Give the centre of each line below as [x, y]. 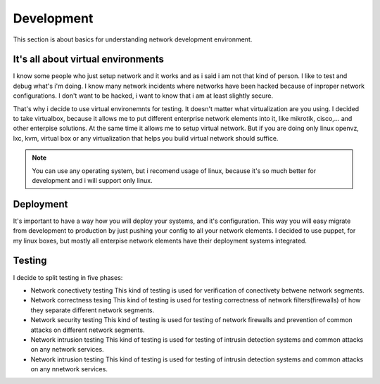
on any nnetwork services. [69, 369]
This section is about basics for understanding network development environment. [133, 39]
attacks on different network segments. [88, 330]
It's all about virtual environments [89, 59]
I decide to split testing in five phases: [68, 277]
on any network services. [68, 350]
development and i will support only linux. [92, 180]
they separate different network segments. [93, 310]
